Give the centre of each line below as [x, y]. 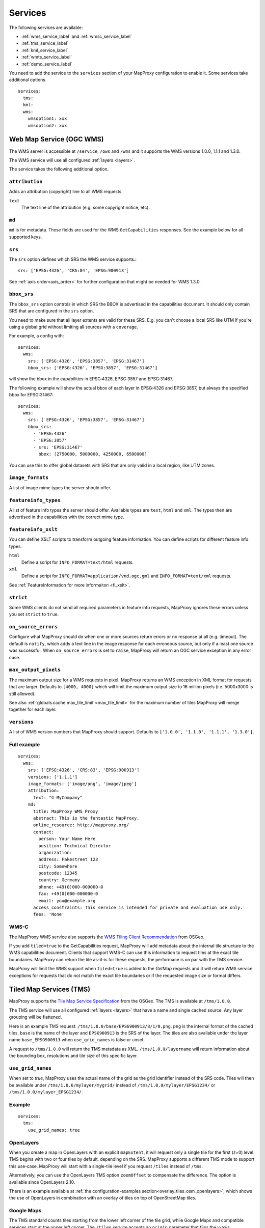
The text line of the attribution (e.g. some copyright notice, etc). [85, 208]
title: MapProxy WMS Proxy [66, 811]
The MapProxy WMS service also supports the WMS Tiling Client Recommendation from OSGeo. [107, 937]
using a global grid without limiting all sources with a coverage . [74, 327]
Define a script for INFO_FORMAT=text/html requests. [78, 562]
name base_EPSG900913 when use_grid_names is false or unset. [77, 1040]
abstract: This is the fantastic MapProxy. [86, 818]
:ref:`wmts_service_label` [47, 57]
